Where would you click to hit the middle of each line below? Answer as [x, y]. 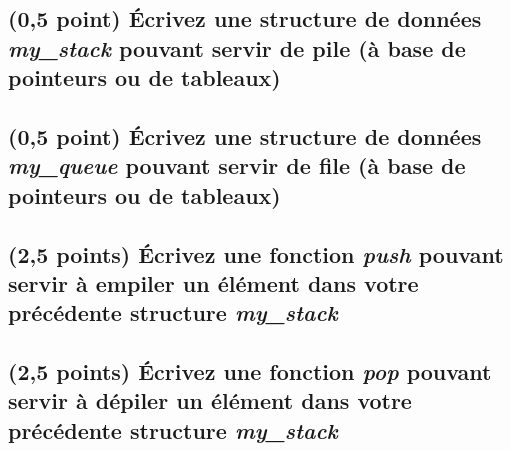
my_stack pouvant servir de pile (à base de [237, 47]
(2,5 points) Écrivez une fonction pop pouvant [250, 371]
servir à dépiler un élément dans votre [210, 400]
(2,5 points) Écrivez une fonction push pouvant [256, 253]
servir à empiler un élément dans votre [213, 282]
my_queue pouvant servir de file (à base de [237, 165]
